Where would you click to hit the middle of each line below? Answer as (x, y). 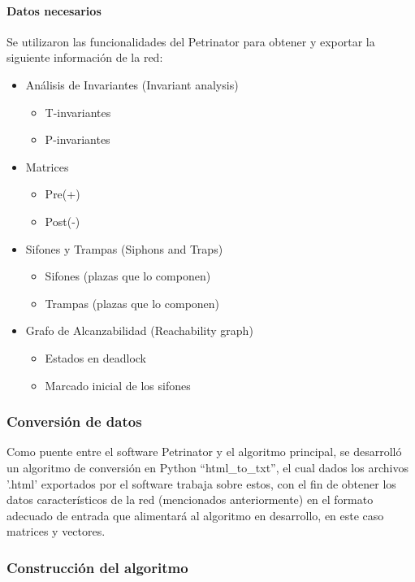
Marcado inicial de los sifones (118, 385)
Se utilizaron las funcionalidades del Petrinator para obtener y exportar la (191, 41)
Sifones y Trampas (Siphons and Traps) (124, 248)
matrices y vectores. (56, 531)
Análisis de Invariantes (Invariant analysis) (132, 84)
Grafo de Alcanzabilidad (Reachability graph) (139, 330)
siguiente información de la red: (85, 57)
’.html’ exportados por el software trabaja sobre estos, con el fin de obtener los (201, 483)
